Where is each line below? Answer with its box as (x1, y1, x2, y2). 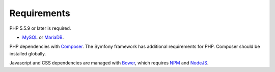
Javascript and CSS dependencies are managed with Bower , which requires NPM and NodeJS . (9, 60, 209, 66)
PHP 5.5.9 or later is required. (9, 25, 71, 31)
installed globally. (9, 50, 46, 56)
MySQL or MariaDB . (22, 34, 64, 40)
